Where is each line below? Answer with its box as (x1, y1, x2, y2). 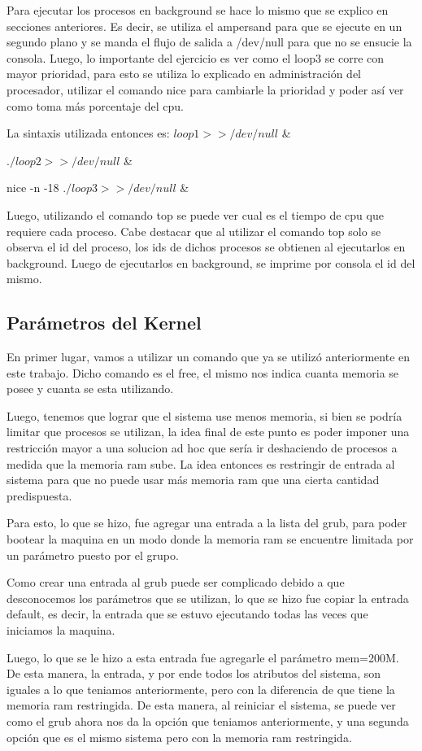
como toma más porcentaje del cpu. (7, 97, 184, 114)
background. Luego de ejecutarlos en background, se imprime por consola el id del (7, 254, 415, 271)
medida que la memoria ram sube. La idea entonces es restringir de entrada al (7, 455, 395, 472)
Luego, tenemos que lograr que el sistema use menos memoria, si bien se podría (7, 407, 402, 424)
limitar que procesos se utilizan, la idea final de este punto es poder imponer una (7, 423, 410, 440)
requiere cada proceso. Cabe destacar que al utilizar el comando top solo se (7, 222, 381, 239)
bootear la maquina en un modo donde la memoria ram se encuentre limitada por (7, 531, 414, 548)
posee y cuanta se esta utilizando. (7, 380, 174, 397)
